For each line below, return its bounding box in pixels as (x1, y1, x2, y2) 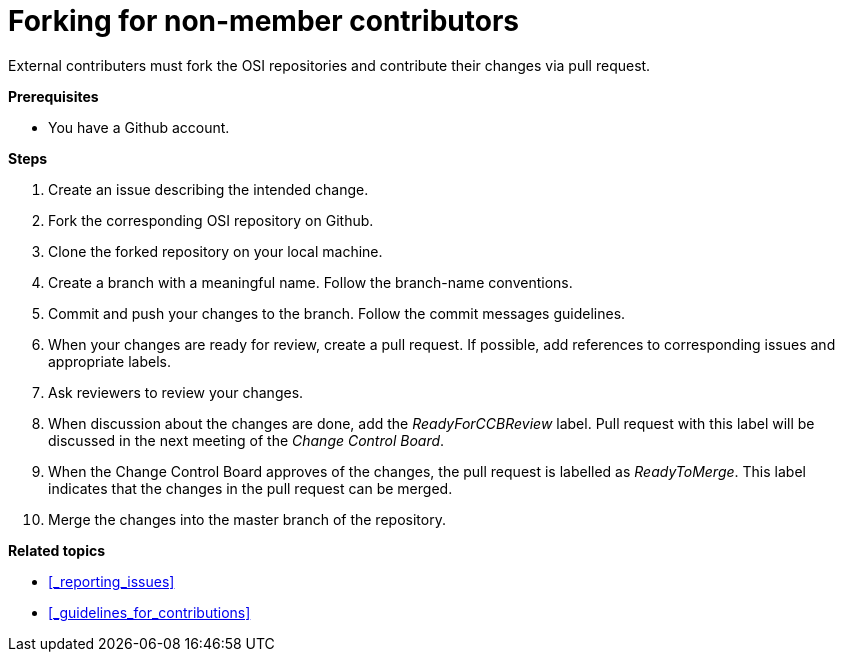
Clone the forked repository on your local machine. (48, 242, 383, 260)
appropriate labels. (48, 352, 172, 370)
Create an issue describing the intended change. (48, 180, 369, 198)
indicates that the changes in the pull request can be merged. (48, 479, 453, 497)
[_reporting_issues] (48, 572, 175, 590)
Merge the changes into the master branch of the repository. (48, 510, 446, 528)
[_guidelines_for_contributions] (48, 603, 251, 621)
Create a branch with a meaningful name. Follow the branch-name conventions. (48, 273, 573, 291)
